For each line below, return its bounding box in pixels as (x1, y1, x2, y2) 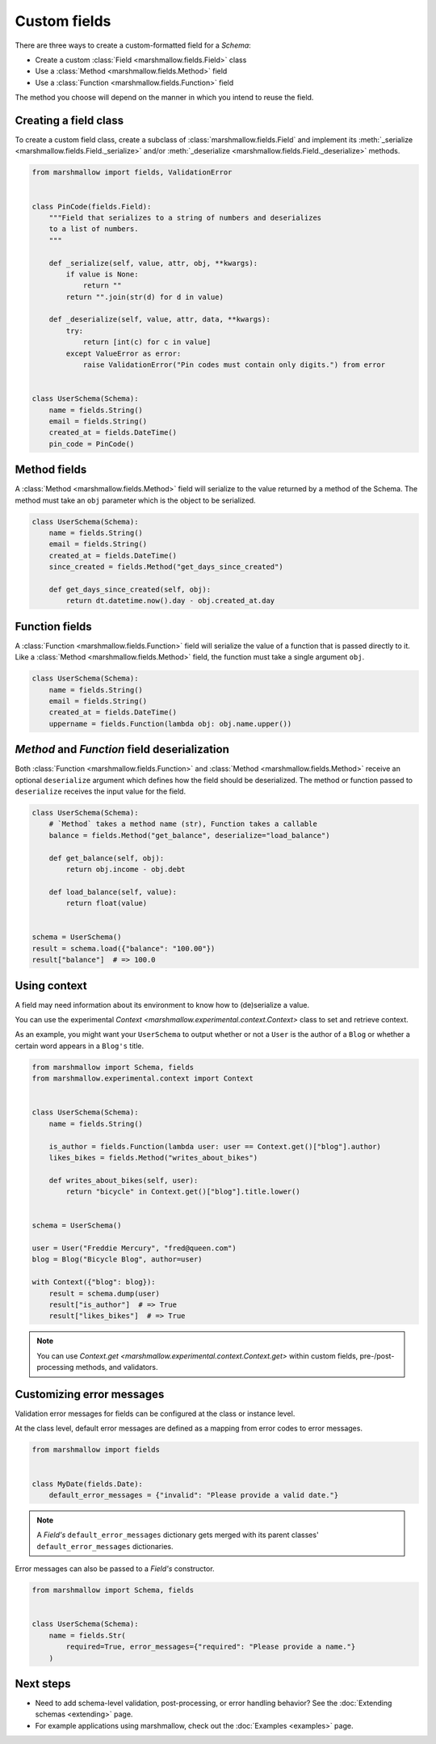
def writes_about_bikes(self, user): (48, 1176, 199, 1185)
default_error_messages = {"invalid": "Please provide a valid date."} (48, 1491, 339, 1500)
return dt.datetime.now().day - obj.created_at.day (65, 596, 275, 605)
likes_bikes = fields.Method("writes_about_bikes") (48, 1152, 258, 1162)
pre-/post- (359, 1350, 395, 1361)
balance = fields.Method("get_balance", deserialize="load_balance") (48, 831, 330, 840)
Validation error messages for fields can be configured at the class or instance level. (15, 1409, 296, 1418)
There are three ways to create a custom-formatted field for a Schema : (15, 40, 252, 50)
